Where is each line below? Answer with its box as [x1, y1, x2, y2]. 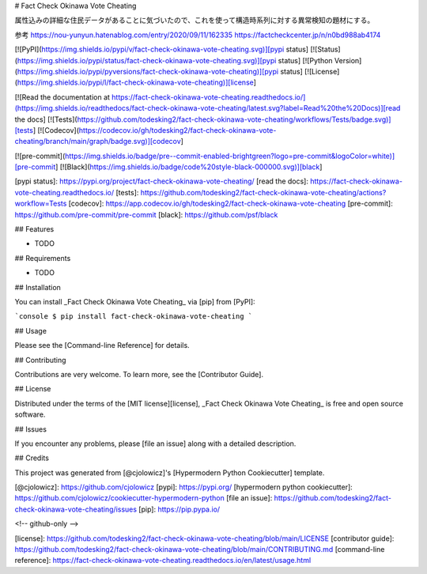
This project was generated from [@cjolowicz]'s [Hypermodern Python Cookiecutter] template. [14, 467, 325, 478]
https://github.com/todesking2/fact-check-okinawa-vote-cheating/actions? [140, 187, 387, 197]
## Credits [14, 453, 49, 463]
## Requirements [14, 253, 71, 262]
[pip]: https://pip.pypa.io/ [138, 504, 221, 514]
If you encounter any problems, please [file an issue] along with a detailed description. [14, 439, 297, 448]
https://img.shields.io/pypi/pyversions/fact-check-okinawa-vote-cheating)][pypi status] [17, 66, 304, 76]
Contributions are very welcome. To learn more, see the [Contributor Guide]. [14, 369, 264, 379]
